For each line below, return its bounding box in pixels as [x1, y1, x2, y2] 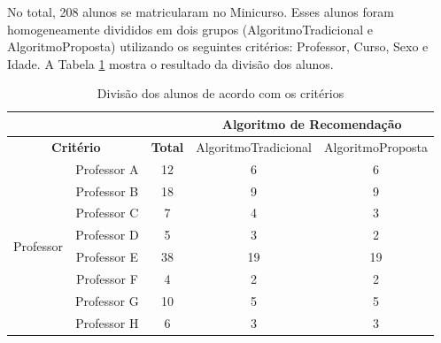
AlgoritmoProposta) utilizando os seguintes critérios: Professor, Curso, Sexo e [7, 37, 429, 56]
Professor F [75, 269, 138, 287]
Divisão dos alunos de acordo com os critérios [97, 84, 344, 103]
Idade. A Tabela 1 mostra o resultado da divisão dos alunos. [7, 54, 334, 72]
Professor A [75, 159, 139, 178]
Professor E [75, 248, 139, 266]
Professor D [75, 225, 139, 244]
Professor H [75, 313, 139, 332]
